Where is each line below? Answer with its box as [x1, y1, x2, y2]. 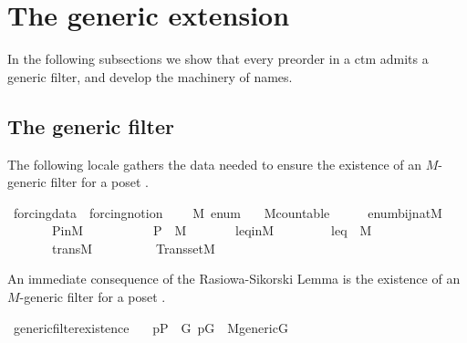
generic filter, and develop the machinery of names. [7, 67, 293, 86]
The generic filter [7, 111, 174, 140]
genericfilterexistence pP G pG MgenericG [13, 317, 288, 337]
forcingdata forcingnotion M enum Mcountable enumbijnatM [13, 203, 442, 222]
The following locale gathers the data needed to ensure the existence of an [7, 154, 422, 173]
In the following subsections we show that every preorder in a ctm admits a [7, 49, 429, 68]
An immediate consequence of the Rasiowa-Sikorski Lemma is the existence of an [7, 269, 461, 288]
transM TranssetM [51, 238, 215, 257]
